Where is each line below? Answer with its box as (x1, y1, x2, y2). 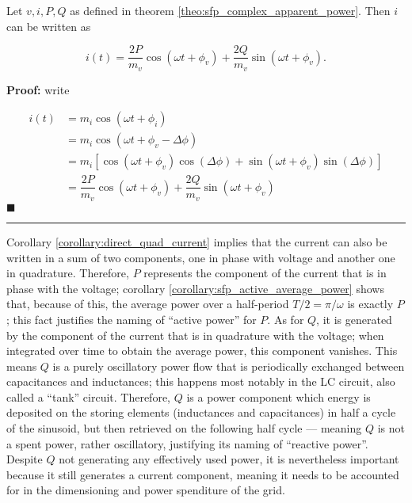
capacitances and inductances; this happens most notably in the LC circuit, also (6, 373, 395, 390)
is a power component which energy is (186, 388, 371, 405)
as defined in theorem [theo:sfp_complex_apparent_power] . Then (70, 2, 391, 18)
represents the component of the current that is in (143, 265, 387, 281)
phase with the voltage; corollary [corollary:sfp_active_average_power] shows (6, 280, 384, 296)
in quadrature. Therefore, (6, 265, 129, 281)
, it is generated (316, 311, 392, 327)
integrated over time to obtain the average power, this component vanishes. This (6, 342, 398, 359)
